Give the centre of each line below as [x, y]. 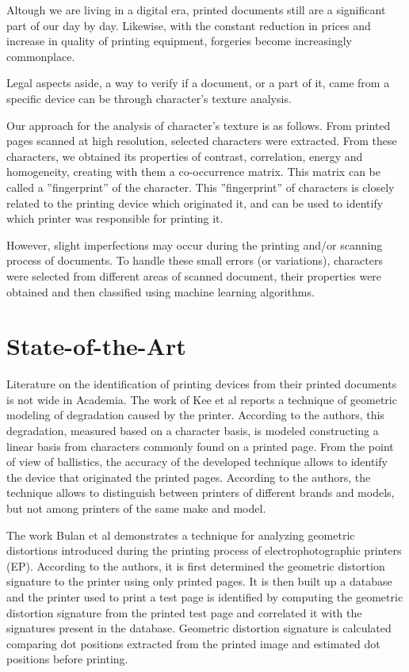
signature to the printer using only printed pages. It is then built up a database [199, 581]
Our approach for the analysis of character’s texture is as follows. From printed [199, 125]
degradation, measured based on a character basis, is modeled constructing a [193, 430]
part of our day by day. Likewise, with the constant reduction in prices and [189, 25]
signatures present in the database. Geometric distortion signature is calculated [199, 628]
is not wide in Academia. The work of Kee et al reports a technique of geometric [202, 399]
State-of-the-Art [96, 346]
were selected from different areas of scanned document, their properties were [194, 275]
